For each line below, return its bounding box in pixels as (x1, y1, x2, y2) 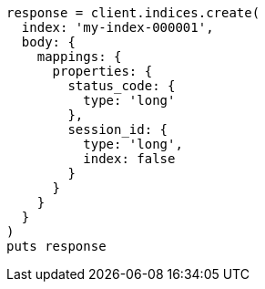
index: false (83, 151, 176, 166)
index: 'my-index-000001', (21, 20, 214, 35)
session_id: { (67, 122, 168, 137)
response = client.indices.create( (6, 5, 260, 20)
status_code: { (67, 78, 176, 93)
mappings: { (36, 49, 122, 64)
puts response (6, 239, 107, 253)
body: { (21, 35, 76, 49)
